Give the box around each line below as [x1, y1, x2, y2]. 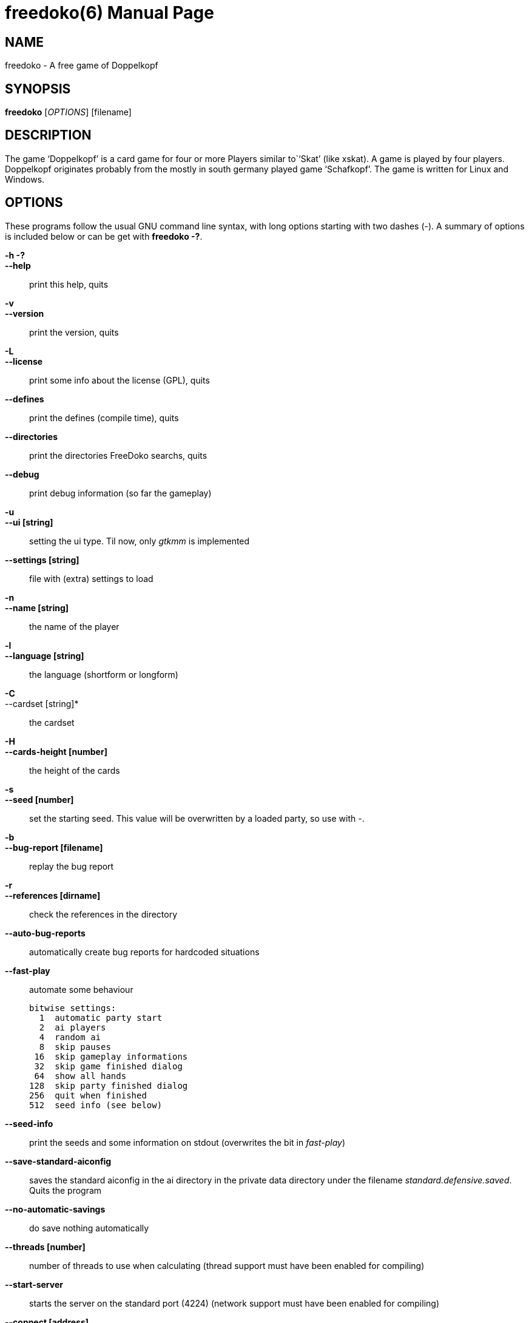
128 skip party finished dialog [29, 1080, 188, 1091]
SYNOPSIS [5, 81, 71, 96]
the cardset [29, 717, 75, 728]
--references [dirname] [5, 890, 101, 901]
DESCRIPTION [5, 127, 92, 143]
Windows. [5, 174, 45, 184]
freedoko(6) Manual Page [5, 2, 214, 23]
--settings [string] [5, 554, 79, 565]
